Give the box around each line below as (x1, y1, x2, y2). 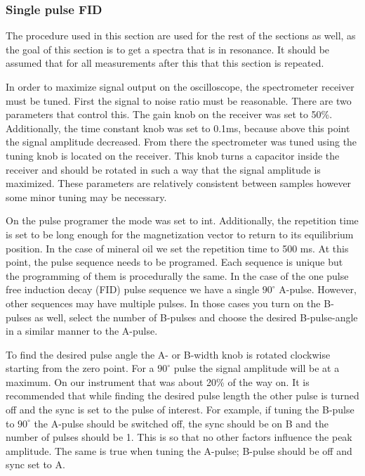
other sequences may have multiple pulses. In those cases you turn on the (6, 295, 321, 310)
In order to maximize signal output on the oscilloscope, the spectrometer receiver (6, 79, 354, 94)
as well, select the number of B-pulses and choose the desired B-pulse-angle (34, 309, 358, 324)
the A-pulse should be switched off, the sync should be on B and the (34, 416, 328, 430)
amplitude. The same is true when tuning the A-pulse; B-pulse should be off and (6, 443, 352, 458)
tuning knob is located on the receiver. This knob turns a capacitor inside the (6, 148, 340, 162)
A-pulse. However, (279, 282, 357, 297)
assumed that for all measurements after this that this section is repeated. (6, 56, 324, 70)
